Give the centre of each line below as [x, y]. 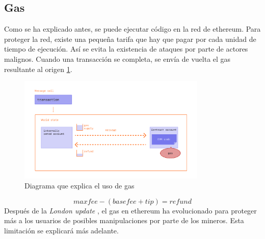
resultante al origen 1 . [38, 69]
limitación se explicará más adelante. [61, 230]
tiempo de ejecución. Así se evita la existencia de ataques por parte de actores [126, 49]
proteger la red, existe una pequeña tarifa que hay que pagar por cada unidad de [130, 39]
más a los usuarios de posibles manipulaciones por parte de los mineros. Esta [124, 220]
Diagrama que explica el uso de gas [79, 186]
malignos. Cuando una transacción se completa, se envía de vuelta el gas [117, 58]
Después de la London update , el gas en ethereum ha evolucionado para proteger [130, 210]
